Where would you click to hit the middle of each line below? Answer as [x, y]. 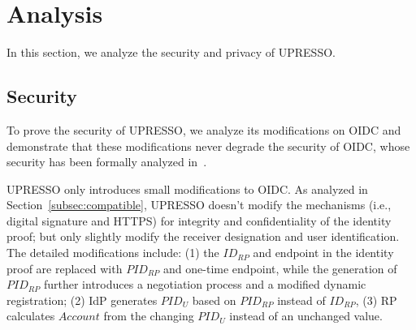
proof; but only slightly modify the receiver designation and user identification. [203, 236]
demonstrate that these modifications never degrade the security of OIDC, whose [208, 146]
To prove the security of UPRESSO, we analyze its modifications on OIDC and [204, 129]
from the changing [149, 316]
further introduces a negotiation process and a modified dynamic [205, 284]
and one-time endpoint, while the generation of [280, 268]
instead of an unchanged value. [306, 316]
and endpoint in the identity [323, 253]
